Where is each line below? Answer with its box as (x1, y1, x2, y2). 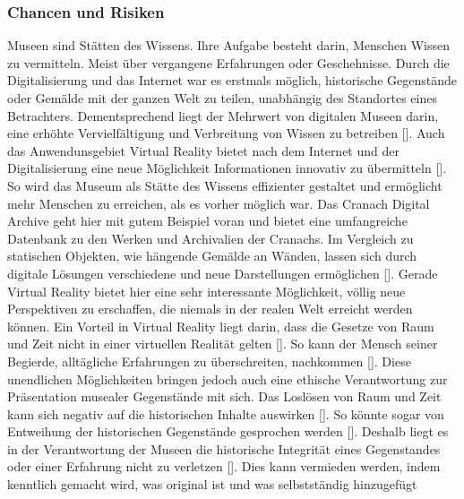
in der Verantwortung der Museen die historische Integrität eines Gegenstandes (7, 439, 441, 458)
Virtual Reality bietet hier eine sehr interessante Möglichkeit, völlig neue (7, 281, 406, 300)
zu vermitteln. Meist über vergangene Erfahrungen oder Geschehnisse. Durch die (7, 53, 450, 72)
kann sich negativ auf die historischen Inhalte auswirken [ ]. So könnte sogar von (7, 404, 444, 423)
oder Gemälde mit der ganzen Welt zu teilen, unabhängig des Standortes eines (7, 89, 437, 107)
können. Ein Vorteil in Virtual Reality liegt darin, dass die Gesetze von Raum (7, 316, 434, 335)
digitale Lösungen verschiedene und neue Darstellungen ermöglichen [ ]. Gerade (7, 263, 438, 282)
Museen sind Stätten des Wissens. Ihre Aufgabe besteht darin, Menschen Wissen (7, 36, 450, 55)
